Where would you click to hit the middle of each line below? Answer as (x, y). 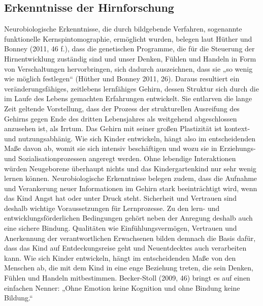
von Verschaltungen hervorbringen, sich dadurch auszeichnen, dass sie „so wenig (128, 68)
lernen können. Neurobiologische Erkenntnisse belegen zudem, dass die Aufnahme (131, 178)
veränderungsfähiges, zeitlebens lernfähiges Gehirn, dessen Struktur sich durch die (131, 88)
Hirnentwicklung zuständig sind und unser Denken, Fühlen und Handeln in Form (130, 58)
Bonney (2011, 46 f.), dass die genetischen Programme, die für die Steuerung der (129, 49)
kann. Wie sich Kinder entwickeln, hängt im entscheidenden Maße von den (120, 257)
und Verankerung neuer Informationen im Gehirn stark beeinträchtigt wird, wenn (131, 188)
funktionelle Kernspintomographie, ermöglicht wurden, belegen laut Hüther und (128, 38)
